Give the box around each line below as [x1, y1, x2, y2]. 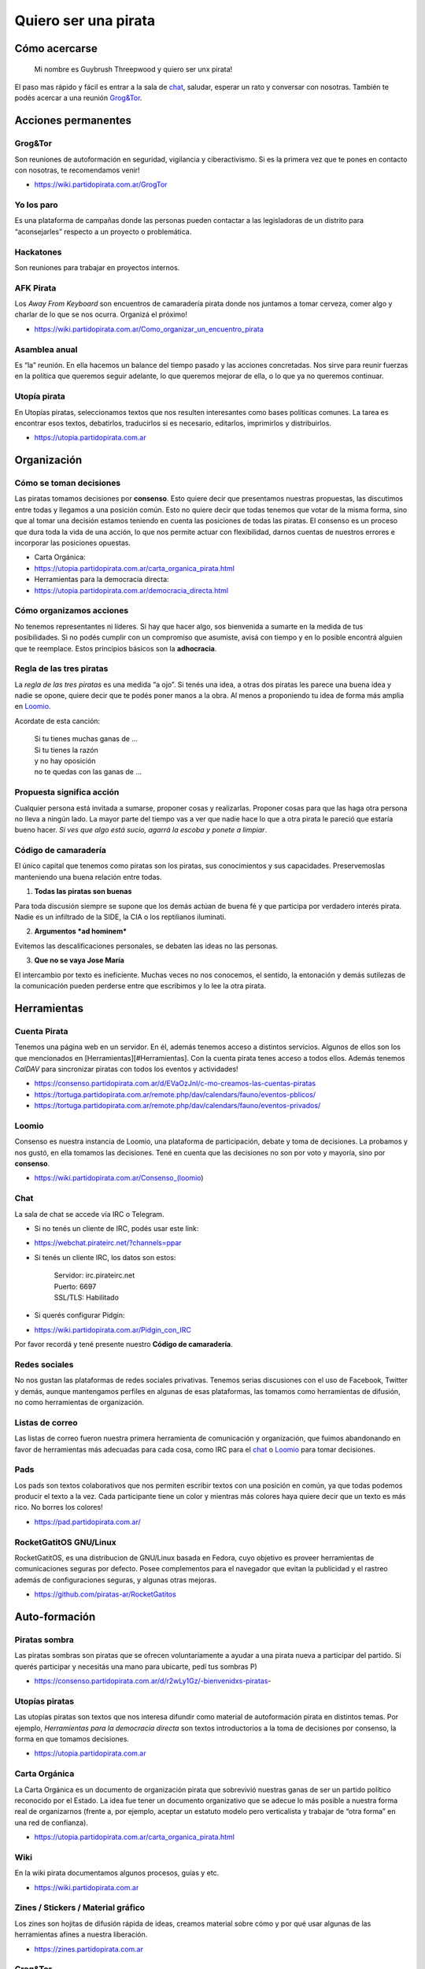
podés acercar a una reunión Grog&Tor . [14, 93, 142, 102]
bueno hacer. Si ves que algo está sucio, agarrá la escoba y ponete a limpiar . [14, 825, 268, 835]
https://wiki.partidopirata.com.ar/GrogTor [34, 180, 168, 189]
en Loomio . [14, 702, 51, 711]
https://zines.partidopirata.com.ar [34, 1944, 143, 1953]
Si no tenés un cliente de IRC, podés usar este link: [34, 1223, 199, 1233]
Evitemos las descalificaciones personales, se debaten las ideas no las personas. [14, 941, 279, 951]
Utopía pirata [14, 391, 66, 402]
